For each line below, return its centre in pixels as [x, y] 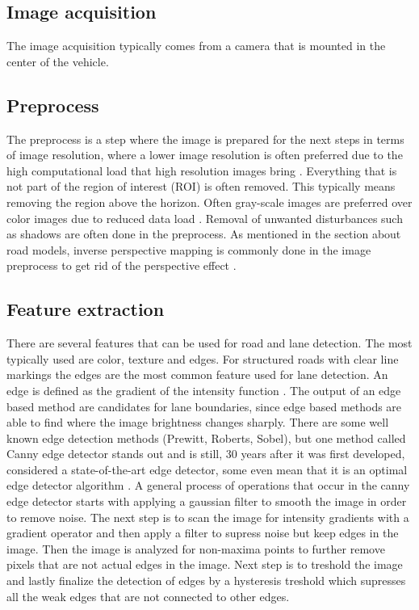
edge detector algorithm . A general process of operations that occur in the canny [208, 485]
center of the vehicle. [58, 61]
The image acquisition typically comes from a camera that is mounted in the [196, 46]
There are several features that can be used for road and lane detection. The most [209, 343]
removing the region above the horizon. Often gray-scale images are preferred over [209, 202]
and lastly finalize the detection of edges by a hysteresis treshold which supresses [206, 581]
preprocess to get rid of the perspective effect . [122, 265]
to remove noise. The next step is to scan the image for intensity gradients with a [208, 517]
